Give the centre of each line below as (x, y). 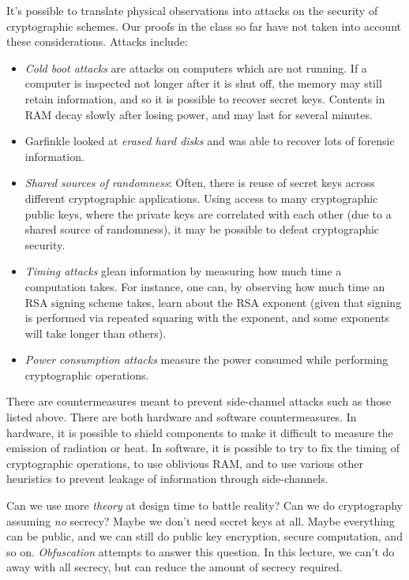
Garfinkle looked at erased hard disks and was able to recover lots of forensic (210, 141)
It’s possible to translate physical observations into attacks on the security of (192, 10)
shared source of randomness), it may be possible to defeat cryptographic (202, 229)
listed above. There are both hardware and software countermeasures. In (182, 417)
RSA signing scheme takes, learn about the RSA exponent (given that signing (213, 302)
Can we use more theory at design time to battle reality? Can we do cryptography (205, 505)
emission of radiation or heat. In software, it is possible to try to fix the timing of (203, 448)
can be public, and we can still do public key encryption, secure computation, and (204, 536)
